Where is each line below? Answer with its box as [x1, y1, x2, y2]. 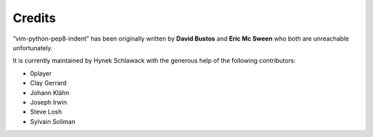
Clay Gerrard [30, 79, 67, 87]
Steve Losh [30, 107, 62, 116]
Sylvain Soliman [30, 117, 76, 125]
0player [30, 69, 52, 77]
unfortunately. [12, 43, 53, 52]
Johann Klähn [30, 88, 70, 96]
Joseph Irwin [30, 98, 67, 106]
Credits [12, 10, 57, 25]
